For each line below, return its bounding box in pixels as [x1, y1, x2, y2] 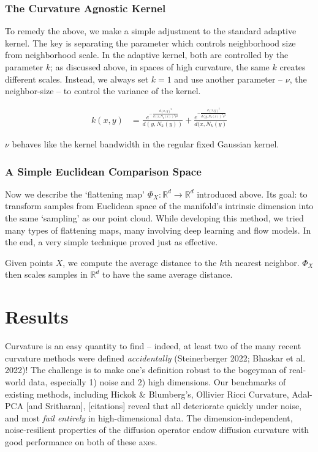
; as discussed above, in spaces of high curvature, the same [50, 61, 270, 73]
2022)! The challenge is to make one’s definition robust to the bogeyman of [5, 363, 287, 376]
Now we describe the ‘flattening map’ [5, 187, 145, 200]
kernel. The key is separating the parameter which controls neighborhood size [5, 36, 296, 49]
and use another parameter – [174, 72, 283, 85]
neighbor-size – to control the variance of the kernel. [5, 84, 201, 97]
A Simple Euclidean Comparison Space [5, 163, 202, 179]
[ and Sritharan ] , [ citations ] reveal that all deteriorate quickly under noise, [26, 399, 302, 412]
